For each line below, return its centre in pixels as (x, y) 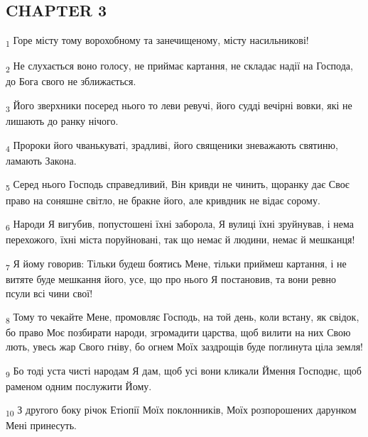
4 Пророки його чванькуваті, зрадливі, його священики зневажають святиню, (172, 145)
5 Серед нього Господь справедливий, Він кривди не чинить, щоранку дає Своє (178, 185)
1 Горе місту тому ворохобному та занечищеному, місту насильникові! (157, 41)
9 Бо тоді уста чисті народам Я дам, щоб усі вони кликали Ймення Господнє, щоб (184, 371)
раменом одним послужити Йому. (79, 386)
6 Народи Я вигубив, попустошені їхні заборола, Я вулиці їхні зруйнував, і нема (180, 225)
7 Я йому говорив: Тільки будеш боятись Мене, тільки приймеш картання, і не (176, 264)
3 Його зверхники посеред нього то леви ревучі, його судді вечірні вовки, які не (179, 106)
